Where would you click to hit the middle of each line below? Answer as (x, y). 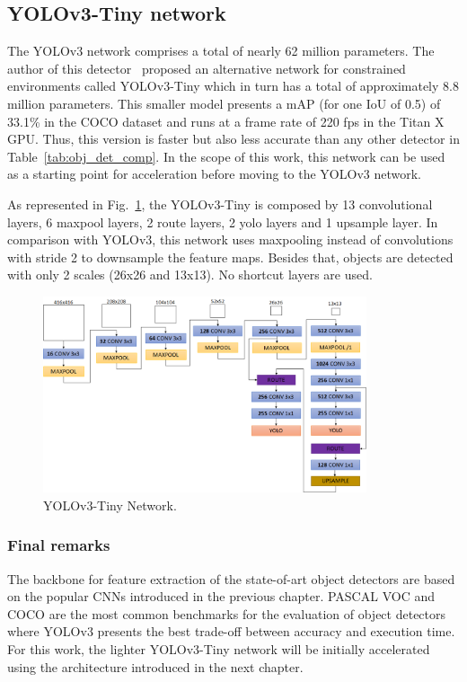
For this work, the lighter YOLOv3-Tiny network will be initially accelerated (219, 648)
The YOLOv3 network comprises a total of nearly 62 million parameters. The (221, 51)
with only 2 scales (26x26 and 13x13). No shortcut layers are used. (190, 275)
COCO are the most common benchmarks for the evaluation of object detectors (227, 613)
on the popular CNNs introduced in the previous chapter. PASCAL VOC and (221, 596)
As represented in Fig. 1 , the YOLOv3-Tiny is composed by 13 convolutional (220, 204)
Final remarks (59, 545)
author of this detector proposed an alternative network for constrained (207, 68)
